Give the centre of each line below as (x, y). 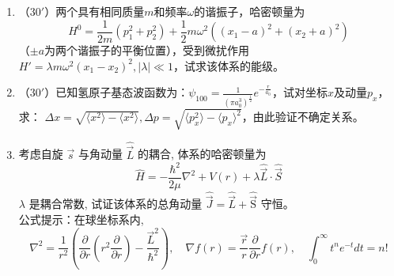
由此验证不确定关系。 (308, 117)
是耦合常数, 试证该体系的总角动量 (116, 204)
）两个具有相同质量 (95, 11)
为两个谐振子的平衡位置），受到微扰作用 (147, 50)
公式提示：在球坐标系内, (81, 219)
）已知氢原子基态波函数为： (117, 92)
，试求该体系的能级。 (228, 65)
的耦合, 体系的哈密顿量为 (202, 154)
